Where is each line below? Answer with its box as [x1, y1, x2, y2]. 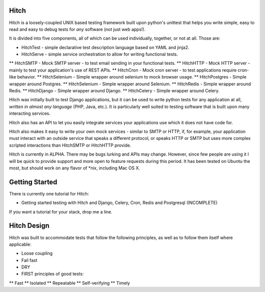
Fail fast [21, 257, 38, 263]
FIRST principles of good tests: [21, 271, 84, 277]
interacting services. [9, 110, 51, 116]
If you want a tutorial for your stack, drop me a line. [9, 209, 112, 214]
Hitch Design [9, 221, 50, 230]
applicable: [9, 241, 31, 247]
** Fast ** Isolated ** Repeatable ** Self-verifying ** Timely [9, 280, 130, 286]
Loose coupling [21, 250, 53, 256]
